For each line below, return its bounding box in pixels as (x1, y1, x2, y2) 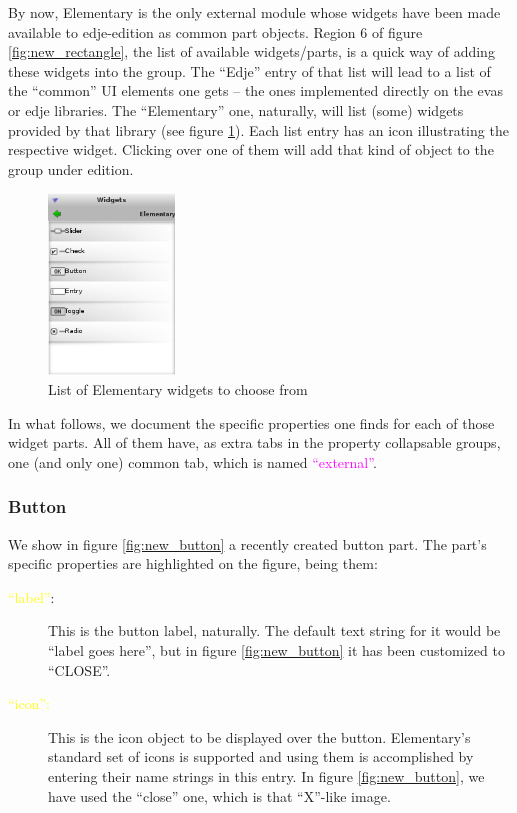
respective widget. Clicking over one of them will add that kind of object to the (8, 139, 494, 160)
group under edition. (8, 158, 134, 179)
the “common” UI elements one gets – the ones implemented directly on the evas (8, 80, 503, 101)
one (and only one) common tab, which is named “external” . (8, 451, 377, 472)
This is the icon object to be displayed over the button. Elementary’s (48, 726, 471, 747)
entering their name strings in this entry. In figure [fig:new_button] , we (48, 765, 485, 786)
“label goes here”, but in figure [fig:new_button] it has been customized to (48, 639, 505, 660)
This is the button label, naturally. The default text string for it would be (48, 620, 501, 641)
